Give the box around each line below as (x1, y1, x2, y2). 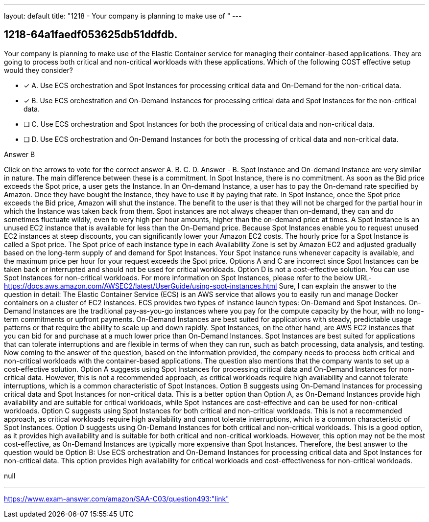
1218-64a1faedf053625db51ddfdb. (4, 28, 178, 41)
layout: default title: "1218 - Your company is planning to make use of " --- (4, 12, 242, 20)
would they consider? (4, 66, 73, 74)
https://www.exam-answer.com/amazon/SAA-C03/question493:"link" (4, 494, 229, 503)
